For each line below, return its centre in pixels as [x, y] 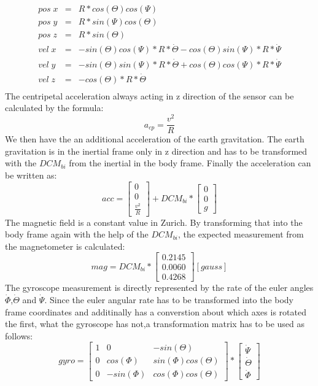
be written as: [31, 175]
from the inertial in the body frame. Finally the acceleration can [190, 163]
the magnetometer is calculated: [65, 246]
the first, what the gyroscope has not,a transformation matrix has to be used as [155, 324]
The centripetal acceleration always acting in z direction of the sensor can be [149, 95]
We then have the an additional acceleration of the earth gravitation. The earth [155, 139]
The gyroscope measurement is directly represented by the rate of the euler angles [159, 288]
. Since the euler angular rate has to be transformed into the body [169, 300]
